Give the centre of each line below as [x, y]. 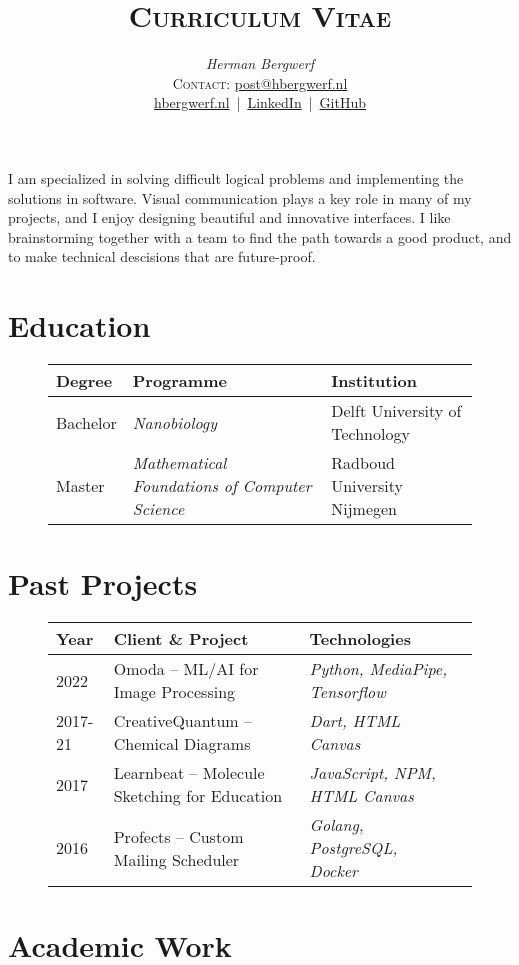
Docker [333, 871]
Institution [374, 380]
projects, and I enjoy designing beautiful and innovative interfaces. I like [229, 217]
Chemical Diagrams [182, 744]
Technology [370, 433]
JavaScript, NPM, [372, 773]
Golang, [336, 825]
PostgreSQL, [353, 848]
